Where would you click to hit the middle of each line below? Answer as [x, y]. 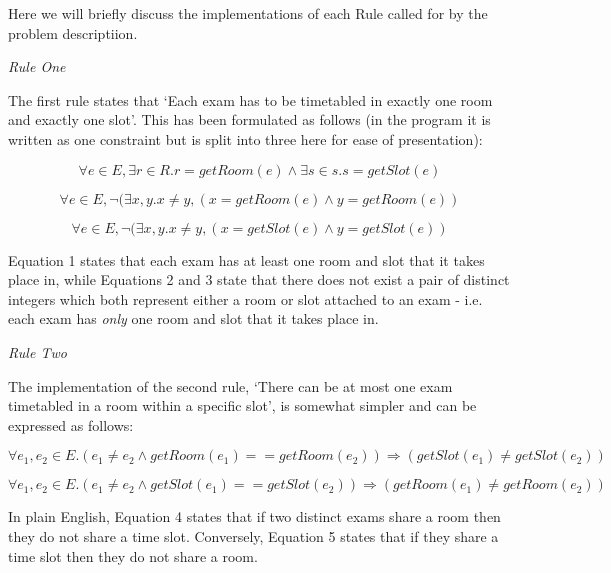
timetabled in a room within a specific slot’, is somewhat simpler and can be [242, 405]
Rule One [37, 66]
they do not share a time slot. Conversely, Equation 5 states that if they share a [253, 535]
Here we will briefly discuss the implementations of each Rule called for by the [248, 13]
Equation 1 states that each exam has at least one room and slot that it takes [246, 259]
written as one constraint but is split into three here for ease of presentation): [245, 138]
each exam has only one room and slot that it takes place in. [193, 318]
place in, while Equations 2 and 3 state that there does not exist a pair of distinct [259, 279]
